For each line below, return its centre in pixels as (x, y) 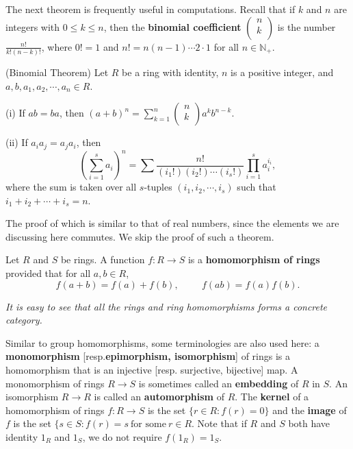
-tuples (158, 187)
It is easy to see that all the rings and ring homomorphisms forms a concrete (167, 306)
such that (257, 187)
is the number (306, 26)
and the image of (310, 410)
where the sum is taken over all (71, 187)
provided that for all (48, 273)
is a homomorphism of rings (254, 259)
